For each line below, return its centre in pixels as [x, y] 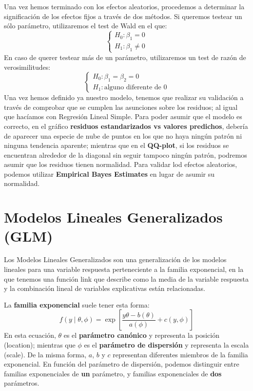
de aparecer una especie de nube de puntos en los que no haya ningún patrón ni [123, 135]
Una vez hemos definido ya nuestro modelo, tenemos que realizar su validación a [124, 97]
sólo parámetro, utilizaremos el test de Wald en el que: [86, 26]
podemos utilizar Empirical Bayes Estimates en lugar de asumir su [109, 174]
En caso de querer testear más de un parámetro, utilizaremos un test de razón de [125, 57]
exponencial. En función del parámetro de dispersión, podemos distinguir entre [122, 364]
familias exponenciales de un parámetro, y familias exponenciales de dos [113, 373]
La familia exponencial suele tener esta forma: [77, 304]
